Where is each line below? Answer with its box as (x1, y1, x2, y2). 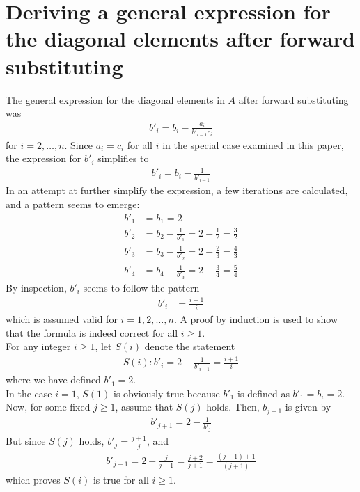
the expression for (6, 151, 81, 166)
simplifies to (97, 151, 149, 166)
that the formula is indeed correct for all (6, 325, 178, 340)
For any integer (6, 339, 71, 354)
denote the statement (144, 339, 235, 354)
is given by (285, 399, 331, 414)
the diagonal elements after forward (6, 24, 355, 53)
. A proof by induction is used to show (173, 312, 338, 326)
